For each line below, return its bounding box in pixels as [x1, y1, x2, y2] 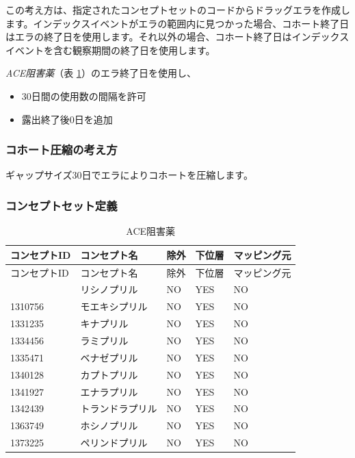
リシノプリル [80, 282, 138, 296]
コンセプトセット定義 [5, 196, 118, 214]
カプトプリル [80, 367, 138, 381]
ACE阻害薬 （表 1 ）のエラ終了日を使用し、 [5, 66, 196, 80]
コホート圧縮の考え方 [5, 141, 118, 158]
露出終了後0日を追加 [21, 112, 113, 126]
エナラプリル [80, 384, 138, 398]
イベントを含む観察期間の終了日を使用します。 [5, 42, 215, 57]
